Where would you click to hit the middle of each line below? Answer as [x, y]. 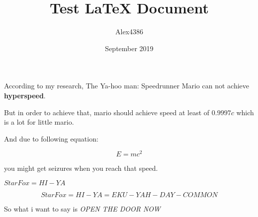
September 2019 [129, 48]
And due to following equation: [51, 138]
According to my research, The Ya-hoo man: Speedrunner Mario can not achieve [127, 86]
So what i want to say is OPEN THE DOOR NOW [82, 208]
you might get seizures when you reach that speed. [81, 168]
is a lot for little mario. [39, 122]
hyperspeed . [25, 95]
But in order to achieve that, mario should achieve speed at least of [107, 112]
